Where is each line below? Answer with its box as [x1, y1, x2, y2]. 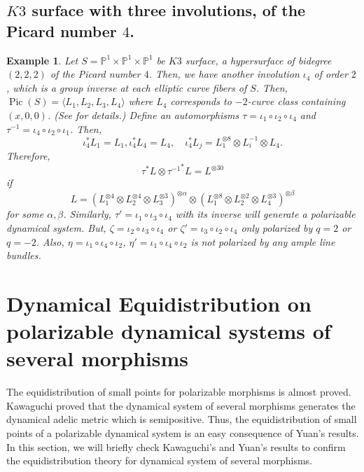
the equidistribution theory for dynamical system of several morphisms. [6, 453, 313, 468]
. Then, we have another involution [148, 67, 300, 81]
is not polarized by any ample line [190, 234, 335, 249]
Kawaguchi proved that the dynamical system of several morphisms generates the [6, 398, 356, 412]
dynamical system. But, [6, 220, 106, 235]
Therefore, [6, 148, 50, 163]
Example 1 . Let [6, 53, 78, 67]
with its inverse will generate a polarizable [175, 207, 356, 221]
